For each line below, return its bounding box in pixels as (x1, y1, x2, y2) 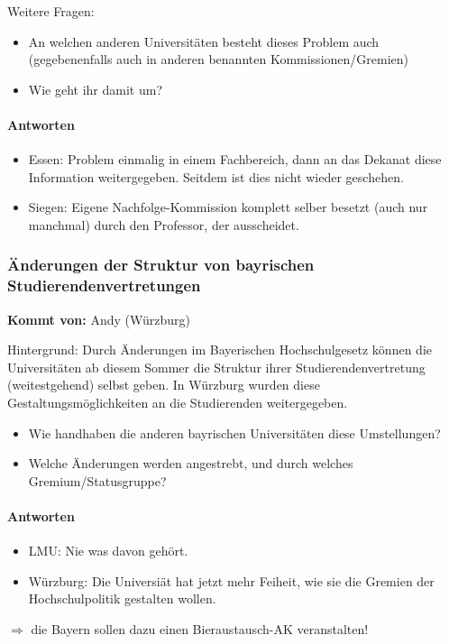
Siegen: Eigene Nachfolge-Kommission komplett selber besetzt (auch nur (28, 198, 428, 216)
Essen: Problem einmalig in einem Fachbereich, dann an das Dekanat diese (28, 150, 442, 169)
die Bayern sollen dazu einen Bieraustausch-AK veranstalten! (31, 620, 369, 639)
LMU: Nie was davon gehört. (28, 541, 188, 560)
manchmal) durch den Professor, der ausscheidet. (28, 215, 299, 234)
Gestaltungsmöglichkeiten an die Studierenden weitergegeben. (7, 393, 348, 412)
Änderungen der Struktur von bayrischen (7, 253, 315, 276)
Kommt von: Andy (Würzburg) (7, 309, 190, 328)
